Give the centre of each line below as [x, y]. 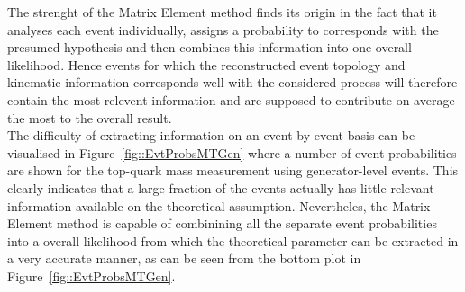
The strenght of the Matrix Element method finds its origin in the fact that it [222, 12]
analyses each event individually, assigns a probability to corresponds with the [223, 29]
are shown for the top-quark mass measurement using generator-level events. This [233, 170]
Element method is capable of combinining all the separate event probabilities [222, 223]
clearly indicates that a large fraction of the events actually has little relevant [221, 187]
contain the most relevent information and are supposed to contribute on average [231, 99]
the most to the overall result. [90, 117]
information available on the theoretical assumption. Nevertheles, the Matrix [219, 205]
